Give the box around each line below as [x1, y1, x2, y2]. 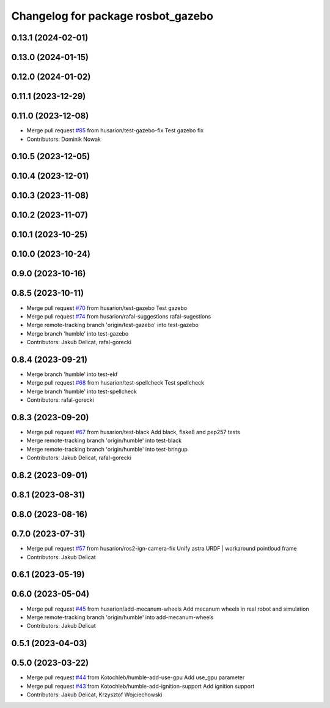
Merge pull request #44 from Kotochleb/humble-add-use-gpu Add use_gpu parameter [26, 674, 245, 681]
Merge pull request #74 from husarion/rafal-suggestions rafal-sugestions [26, 312, 211, 320]
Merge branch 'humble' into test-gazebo [26, 330, 129, 337]
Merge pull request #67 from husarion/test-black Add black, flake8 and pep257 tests [26, 429, 241, 436]
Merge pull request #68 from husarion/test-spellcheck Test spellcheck [26, 379, 205, 386]
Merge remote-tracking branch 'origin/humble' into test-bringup [26, 445, 188, 453]
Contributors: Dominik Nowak [26, 135, 101, 143]
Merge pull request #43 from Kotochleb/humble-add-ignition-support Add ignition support [26, 682, 255, 690]
